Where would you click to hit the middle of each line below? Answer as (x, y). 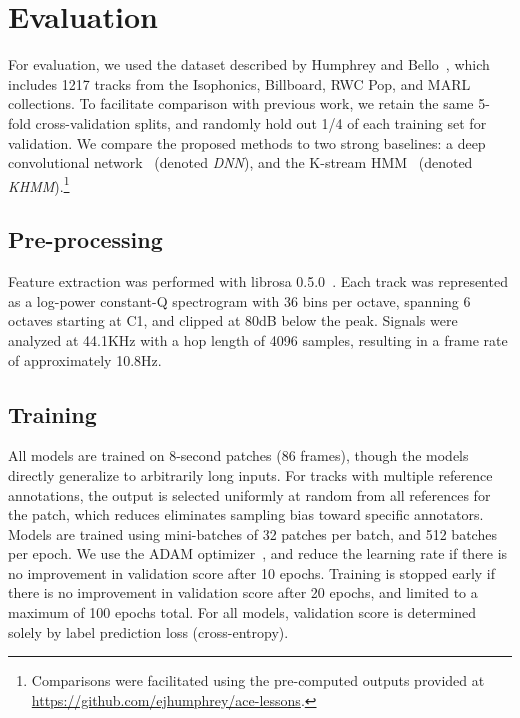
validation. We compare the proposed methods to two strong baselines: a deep (247, 142)
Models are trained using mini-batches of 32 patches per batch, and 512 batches (252, 533)
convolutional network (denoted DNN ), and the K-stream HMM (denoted (240, 162)
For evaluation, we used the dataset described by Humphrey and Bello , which (249, 64)
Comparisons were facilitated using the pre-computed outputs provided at (258, 680)
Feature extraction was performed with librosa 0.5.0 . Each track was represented (258, 281)
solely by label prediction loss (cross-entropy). (148, 631)
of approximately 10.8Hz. (85, 359)
